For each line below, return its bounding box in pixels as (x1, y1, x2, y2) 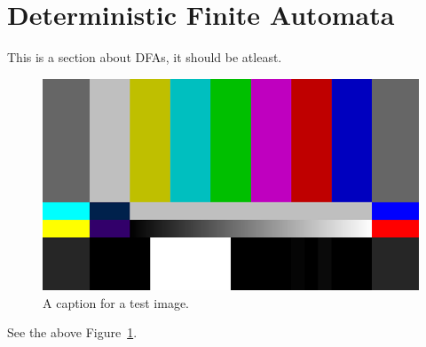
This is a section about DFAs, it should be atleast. (7, 48, 282, 67)
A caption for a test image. (43, 293, 189, 312)
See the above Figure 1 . (7, 323, 138, 342)
